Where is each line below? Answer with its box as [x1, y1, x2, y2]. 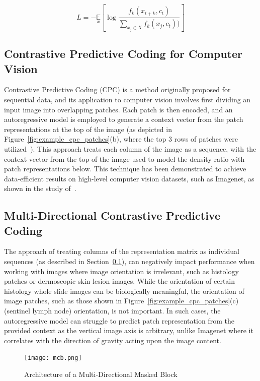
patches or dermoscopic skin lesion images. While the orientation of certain [4, 276, 235, 286]
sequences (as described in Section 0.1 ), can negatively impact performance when [4, 256, 255, 267]
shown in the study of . [4, 183, 76, 194]
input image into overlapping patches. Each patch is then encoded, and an [4, 104, 233, 114]
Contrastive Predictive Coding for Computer [4, 46, 242, 61]
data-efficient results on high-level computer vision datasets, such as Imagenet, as [4, 173, 254, 183]
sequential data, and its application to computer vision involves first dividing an [4, 94, 251, 104]
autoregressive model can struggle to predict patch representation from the [4, 315, 234, 326]
